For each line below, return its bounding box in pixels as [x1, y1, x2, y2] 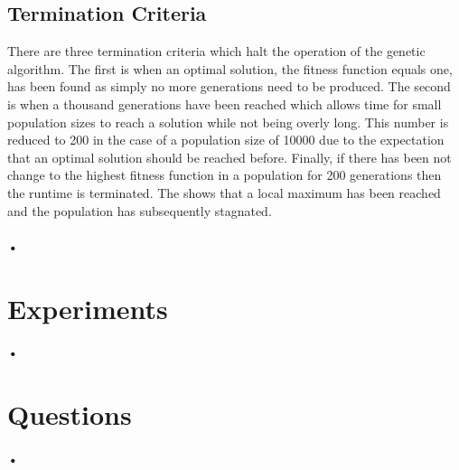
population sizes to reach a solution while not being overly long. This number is [7, 112, 449, 131]
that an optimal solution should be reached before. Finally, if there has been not [7, 147, 452, 166]
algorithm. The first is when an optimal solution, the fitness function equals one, [7, 59, 453, 78]
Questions [7, 396, 132, 433]
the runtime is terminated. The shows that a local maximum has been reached [7, 183, 441, 202]
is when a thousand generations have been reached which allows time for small [7, 94, 442, 113]
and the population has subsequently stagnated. [7, 201, 272, 220]
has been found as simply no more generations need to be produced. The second [7, 77, 451, 96]
